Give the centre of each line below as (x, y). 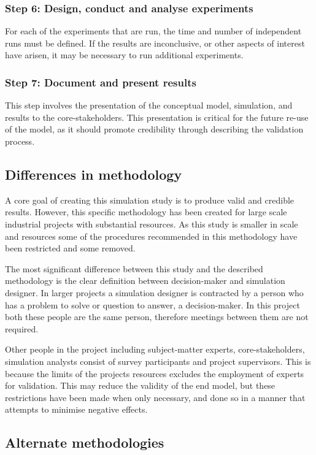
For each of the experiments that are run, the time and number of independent (153, 31)
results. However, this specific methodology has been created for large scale (146, 212)
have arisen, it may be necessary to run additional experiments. (124, 55)
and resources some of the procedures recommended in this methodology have (151, 236)
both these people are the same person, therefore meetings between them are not (157, 317)
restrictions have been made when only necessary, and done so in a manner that (155, 397)
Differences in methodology (94, 174)
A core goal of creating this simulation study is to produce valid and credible (150, 200)
